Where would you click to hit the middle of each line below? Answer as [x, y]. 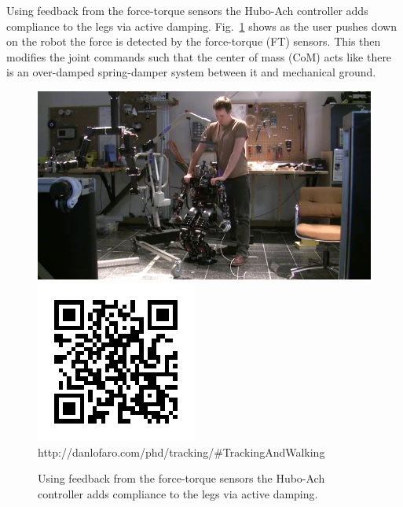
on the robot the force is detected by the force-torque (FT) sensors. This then [194, 41]
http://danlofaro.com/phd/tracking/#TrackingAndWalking [181, 451]
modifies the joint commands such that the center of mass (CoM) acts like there [199, 56]
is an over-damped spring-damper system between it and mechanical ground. [191, 72]
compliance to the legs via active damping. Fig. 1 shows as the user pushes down [201, 26]
